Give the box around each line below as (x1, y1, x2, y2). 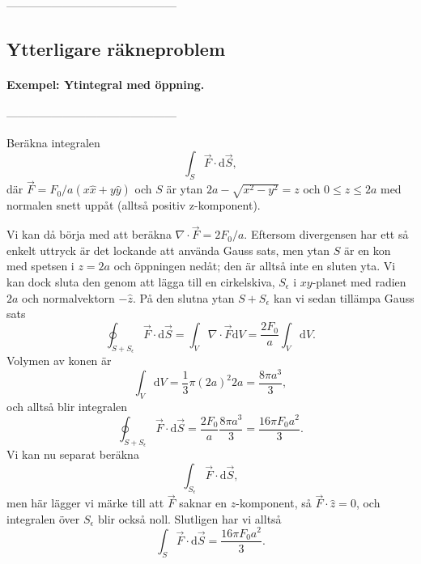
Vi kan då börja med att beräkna (6, 226, 172, 243)
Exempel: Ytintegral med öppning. (6, 75, 205, 92)
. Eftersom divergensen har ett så (244, 226, 409, 243)
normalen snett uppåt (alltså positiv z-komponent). (6, 197, 261, 214)
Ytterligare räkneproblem (6, 36, 225, 61)
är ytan (166, 180, 203, 197)
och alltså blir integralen (6, 397, 128, 414)
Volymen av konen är (6, 351, 112, 368)
